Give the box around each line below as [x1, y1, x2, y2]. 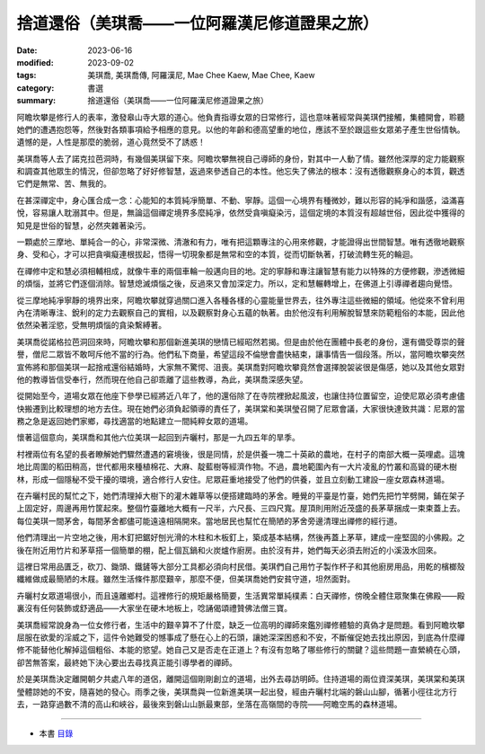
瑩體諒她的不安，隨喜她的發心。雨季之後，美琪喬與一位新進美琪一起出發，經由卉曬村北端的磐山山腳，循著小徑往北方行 [16, 686, 457, 696]
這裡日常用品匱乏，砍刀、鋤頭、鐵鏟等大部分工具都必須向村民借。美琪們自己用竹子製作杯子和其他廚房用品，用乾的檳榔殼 [16, 562, 465, 572]
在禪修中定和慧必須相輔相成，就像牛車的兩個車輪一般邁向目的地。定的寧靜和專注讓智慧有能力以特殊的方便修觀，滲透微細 [16, 265, 465, 276]
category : [16, 82, 55, 93]
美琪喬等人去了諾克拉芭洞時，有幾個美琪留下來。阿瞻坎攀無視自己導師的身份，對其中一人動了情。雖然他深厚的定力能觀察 [16, 153, 465, 164]
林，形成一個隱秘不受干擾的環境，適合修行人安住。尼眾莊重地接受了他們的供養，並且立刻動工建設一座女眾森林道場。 [16, 474, 449, 484]
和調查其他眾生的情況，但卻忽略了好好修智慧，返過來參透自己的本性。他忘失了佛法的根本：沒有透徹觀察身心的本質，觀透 [16, 166, 465, 177]
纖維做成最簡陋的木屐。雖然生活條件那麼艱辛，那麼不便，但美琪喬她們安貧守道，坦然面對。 [16, 573, 355, 584]
